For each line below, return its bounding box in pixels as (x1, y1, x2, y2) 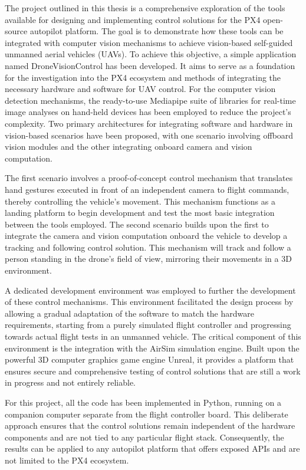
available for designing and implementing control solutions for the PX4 (5, 13, 261, 25)
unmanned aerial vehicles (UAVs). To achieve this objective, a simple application (5, 48, 297, 60)
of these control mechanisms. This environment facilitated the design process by (5, 295, 294, 308)
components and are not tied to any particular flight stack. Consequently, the (5, 430, 284, 443)
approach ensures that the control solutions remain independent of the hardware (5, 419, 295, 432)
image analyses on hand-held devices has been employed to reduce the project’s (5, 106, 291, 118)
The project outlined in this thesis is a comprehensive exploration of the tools (5, 2, 285, 14)
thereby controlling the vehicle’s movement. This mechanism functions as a (5, 195, 275, 207)
